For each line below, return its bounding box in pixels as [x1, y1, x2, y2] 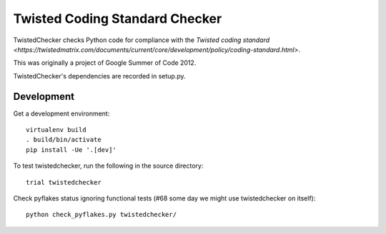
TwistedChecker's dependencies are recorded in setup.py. [13, 71, 186, 80]
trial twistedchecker [26, 178, 102, 186]
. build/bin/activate [26, 136, 102, 144]
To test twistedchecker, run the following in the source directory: [13, 161, 204, 171]
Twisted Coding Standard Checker [13, 11, 222, 26]
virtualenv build [26, 126, 86, 134]
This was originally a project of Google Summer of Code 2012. [13, 58, 197, 67]
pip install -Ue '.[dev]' [26, 146, 117, 153]
